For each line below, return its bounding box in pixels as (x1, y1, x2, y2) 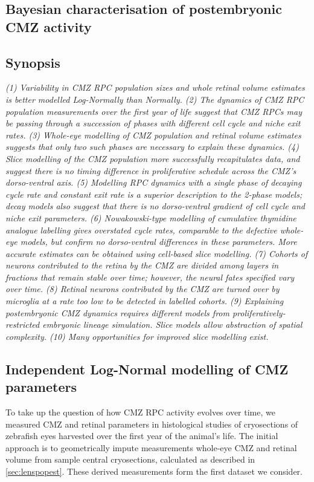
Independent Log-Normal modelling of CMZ (5, 359, 289, 378)
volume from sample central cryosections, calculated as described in (5, 453, 255, 466)
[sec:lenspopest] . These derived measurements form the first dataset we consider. (5, 465, 303, 477)
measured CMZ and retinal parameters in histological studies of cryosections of (5, 417, 298, 430)
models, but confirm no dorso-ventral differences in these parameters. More (20, 235, 297, 248)
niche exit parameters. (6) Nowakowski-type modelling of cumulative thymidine (5, 211, 296, 224)
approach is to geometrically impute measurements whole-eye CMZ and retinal (5, 441, 297, 454)
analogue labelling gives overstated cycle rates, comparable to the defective (5, 223, 277, 236)
